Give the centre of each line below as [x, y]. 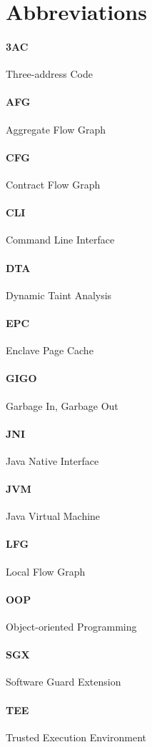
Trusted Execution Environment [76, 737]
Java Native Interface [52, 460]
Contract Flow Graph [53, 184]
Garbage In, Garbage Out [62, 405]
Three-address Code [49, 74]
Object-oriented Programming [71, 627]
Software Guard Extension [64, 682]
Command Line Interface [60, 240]
